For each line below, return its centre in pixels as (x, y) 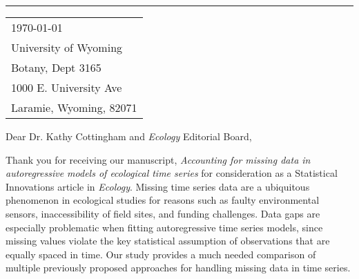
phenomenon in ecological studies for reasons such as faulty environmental (163, 200)
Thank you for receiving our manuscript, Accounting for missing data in (158, 159)
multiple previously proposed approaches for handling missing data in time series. (178, 268)
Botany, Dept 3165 (56, 67)
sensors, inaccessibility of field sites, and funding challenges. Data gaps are (163, 213)
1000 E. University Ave (67, 87)
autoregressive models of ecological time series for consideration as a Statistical (172, 173)
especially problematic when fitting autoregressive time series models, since (164, 227)
